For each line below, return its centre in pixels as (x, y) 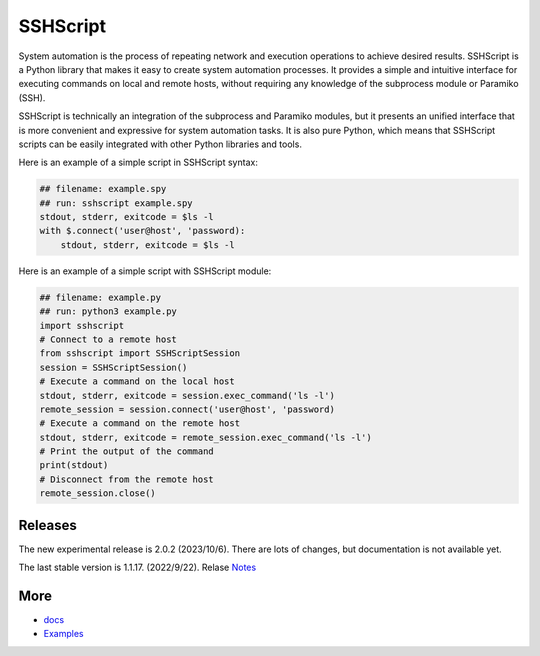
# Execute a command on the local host (137, 381)
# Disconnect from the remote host (126, 479)
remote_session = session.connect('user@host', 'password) (187, 409)
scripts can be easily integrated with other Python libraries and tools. (160, 144)
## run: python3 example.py (108, 311)
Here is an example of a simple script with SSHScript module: (145, 271)
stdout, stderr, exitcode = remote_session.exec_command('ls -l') (205, 437)
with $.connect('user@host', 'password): (142, 231)
